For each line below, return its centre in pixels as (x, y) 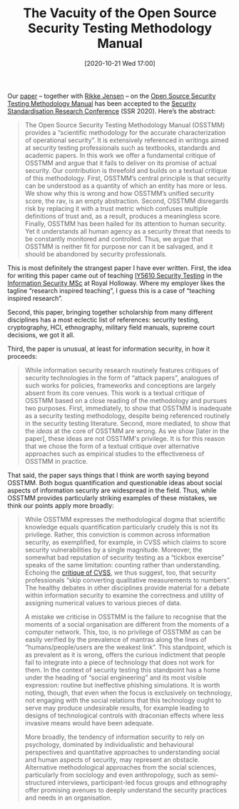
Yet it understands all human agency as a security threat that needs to (128, 231)
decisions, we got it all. (41, 334)
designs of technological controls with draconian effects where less (124, 715)
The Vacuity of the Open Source (120, 13)
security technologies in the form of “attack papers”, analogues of (122, 377)
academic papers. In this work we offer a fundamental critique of (120, 155)
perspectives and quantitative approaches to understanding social (122, 752)
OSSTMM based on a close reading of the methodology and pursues (126, 400)
